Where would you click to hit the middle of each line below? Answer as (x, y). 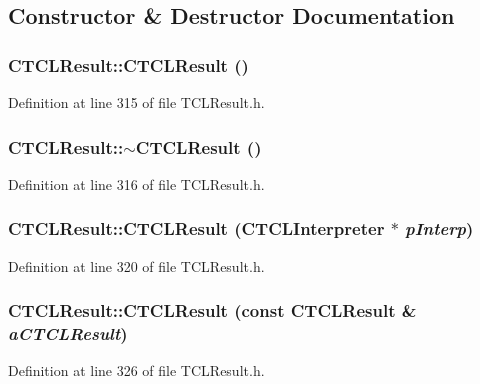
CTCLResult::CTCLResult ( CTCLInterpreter (196, 228)
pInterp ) (439, 228)
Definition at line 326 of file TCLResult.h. (136, 370)
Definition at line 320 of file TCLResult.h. (136, 265)
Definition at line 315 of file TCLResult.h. (136, 102)
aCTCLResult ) (68, 333)
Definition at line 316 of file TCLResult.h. (136, 183)
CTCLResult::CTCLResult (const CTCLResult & (212, 310)
